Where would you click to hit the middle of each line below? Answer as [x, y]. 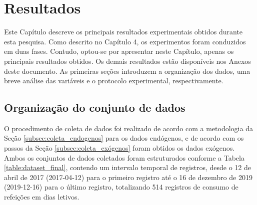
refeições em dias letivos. [42, 197]
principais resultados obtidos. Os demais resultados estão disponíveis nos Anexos [127, 61]
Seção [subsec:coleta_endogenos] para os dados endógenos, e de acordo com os [124, 138]
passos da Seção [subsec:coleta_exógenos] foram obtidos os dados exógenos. [119, 148]
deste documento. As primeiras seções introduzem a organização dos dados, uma [127, 71]
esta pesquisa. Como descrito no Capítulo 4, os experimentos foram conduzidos [125, 41]
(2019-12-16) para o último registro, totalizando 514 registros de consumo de [121, 187]
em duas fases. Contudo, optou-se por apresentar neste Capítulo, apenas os [119, 51]
